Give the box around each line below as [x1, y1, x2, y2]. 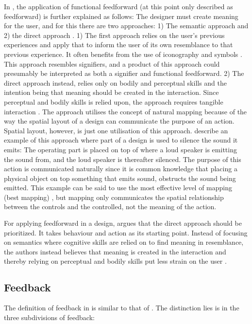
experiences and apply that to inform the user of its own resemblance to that [4, 39, 233, 50]
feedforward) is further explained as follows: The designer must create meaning [4, 11, 238, 21]
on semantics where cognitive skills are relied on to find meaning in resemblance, [4, 237, 244, 247]
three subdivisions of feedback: [4, 312, 95, 322]
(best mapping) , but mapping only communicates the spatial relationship [4, 192, 224, 202]
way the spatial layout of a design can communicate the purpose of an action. [4, 116, 235, 126]
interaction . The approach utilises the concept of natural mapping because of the [4, 106, 247, 116]
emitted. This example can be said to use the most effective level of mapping [4, 182, 233, 193]
